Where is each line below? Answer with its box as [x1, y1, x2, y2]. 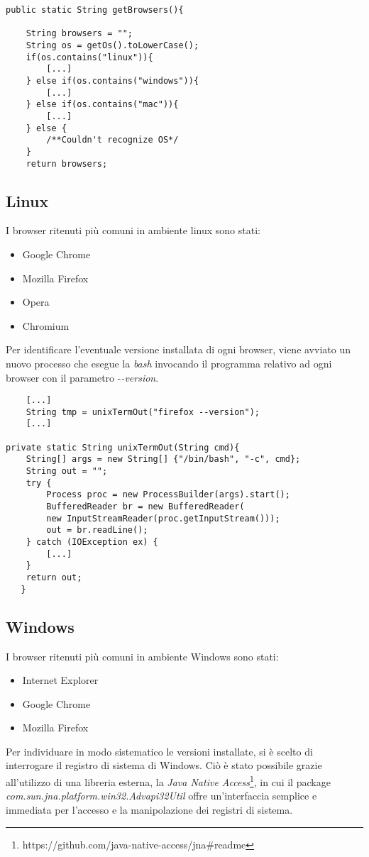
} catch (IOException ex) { [26, 537, 158, 548]
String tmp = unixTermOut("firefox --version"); [26, 407, 260, 417]
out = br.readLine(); [46, 525, 148, 536]
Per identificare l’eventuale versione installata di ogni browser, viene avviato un [6, 342, 351, 357]
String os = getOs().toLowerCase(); [26, 40, 199, 50]
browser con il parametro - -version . [6, 370, 159, 385]
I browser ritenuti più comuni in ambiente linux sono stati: [6, 223, 260, 238]
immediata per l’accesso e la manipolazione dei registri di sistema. [6, 802, 293, 817]
